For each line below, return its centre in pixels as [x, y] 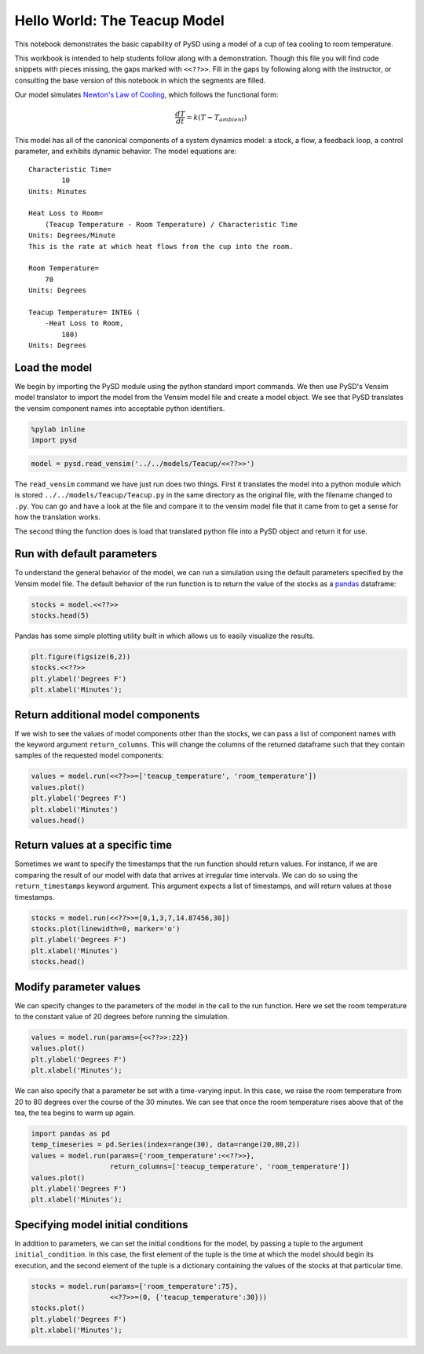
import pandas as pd [70, 1133]
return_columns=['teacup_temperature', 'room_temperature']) [230, 1167]
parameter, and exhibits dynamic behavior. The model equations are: [126, 151]
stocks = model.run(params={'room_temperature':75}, [135, 1286]
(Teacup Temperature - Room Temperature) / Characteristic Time [171, 224]
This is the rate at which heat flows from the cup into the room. [161, 246]
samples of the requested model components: [89, 755]
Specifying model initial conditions [101, 1225]
